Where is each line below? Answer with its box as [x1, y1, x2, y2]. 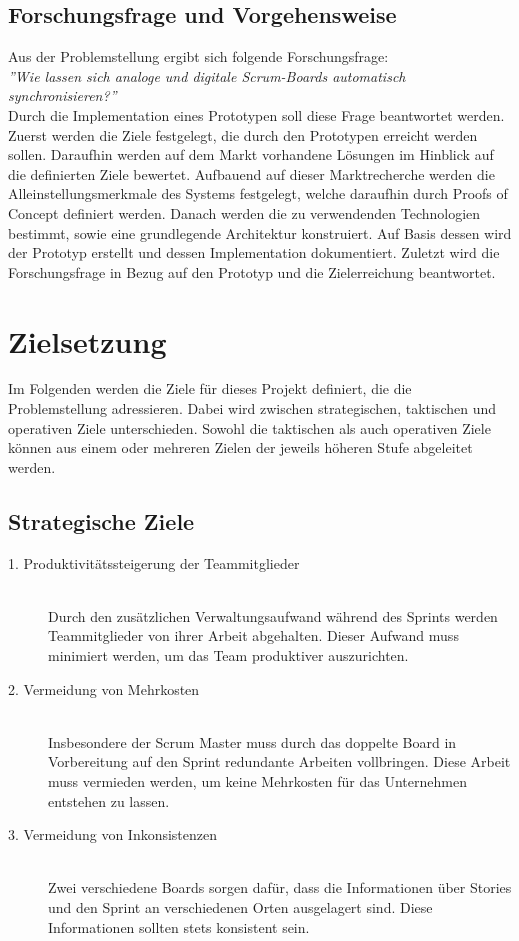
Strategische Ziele [8, 505, 195, 536]
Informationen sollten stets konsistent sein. [48, 916, 310, 937]
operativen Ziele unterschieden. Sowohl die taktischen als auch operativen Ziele [8, 417, 491, 438]
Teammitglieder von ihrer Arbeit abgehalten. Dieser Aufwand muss [48, 625, 459, 646]
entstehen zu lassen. [48, 790, 170, 811]
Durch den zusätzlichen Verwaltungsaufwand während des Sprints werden [48, 605, 498, 626]
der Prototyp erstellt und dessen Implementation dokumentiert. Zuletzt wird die [8, 242, 500, 263]
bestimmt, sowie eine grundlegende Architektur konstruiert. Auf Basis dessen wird [8, 222, 512, 243]
